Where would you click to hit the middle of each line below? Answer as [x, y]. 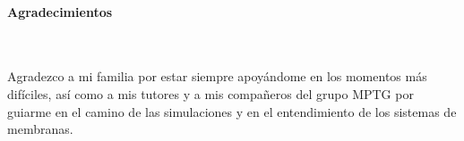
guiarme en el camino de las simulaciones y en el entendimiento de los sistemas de [232, 111]
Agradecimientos [60, 11]
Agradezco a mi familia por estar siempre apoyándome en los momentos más [217, 76]
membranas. [40, 129]
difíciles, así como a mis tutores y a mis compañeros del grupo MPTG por [211, 93]
